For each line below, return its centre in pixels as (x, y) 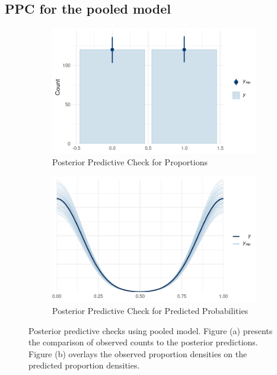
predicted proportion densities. (84, 365)
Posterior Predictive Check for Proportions (130, 162)
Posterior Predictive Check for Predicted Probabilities (150, 310)
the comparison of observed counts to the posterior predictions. (143, 342)
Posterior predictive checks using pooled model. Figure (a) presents (151, 330)
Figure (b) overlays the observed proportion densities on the (138, 353)
